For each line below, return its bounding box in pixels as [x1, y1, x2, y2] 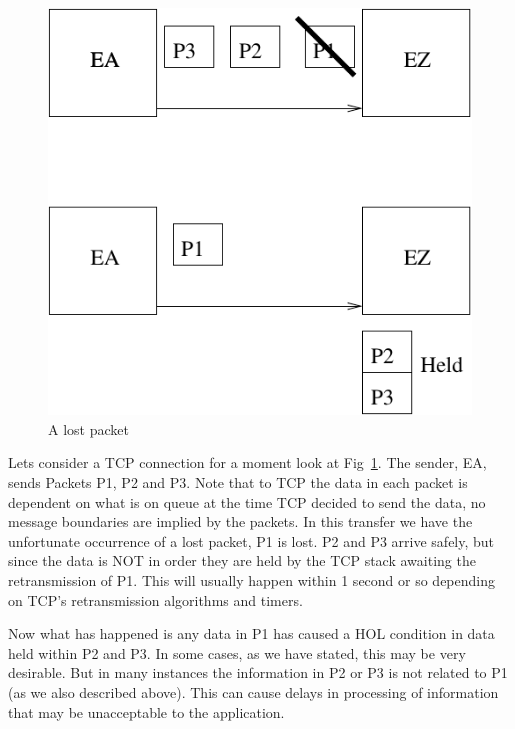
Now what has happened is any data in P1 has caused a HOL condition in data [8, 623, 495, 644]
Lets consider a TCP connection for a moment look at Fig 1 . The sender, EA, [8, 452, 487, 473]
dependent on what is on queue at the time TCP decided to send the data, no [8, 491, 486, 512]
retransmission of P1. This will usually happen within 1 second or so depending [8, 570, 496, 591]
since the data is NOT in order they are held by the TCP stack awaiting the [8, 550, 476, 571]
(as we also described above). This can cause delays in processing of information [8, 682, 499, 702]
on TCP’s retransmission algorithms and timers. [8, 589, 303, 610]
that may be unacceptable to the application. [8, 701, 285, 722]
